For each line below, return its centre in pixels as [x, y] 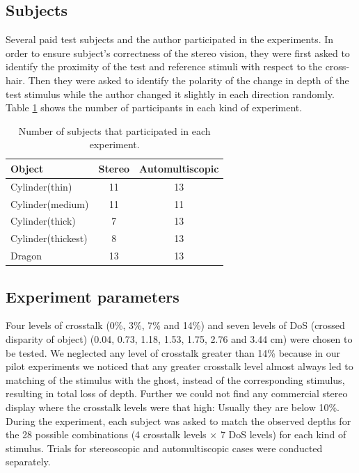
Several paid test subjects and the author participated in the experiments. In [170, 39]
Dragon [26, 256]
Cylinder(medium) [50, 203]
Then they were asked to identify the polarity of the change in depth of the [189, 80]
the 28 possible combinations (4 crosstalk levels [106, 434]
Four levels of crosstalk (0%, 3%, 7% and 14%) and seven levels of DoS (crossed [175, 325]
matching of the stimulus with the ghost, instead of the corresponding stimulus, [175, 379]
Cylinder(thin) [41, 186]
